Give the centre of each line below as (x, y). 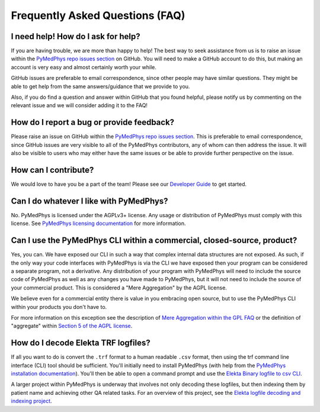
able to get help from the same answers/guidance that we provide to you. (100, 86)
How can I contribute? (52, 170)
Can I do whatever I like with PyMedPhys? (89, 201)
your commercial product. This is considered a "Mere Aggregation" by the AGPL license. (119, 288)
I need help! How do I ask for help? (76, 36)
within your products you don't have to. (59, 307)
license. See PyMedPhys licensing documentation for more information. (98, 223)
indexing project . (32, 401)
